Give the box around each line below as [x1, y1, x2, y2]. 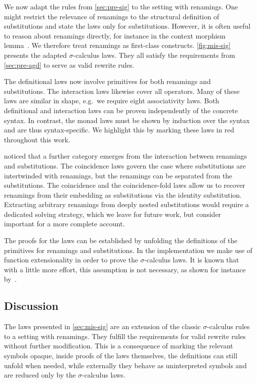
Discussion [4, 298, 59, 313]
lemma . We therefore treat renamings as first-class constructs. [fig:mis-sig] [4, 40, 231, 50]
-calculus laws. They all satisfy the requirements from [73, 49, 235, 60]
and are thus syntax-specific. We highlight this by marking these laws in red [4, 125, 234, 135]
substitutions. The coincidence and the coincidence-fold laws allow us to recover [4, 180, 246, 190]
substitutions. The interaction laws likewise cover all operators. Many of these [4, 85, 240, 96]
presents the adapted [4, 49, 67, 60]
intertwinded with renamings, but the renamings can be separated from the [4, 170, 232, 180]
